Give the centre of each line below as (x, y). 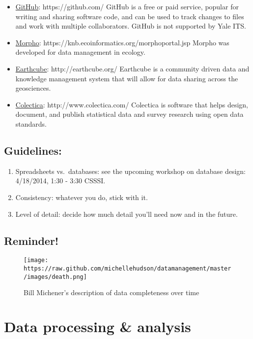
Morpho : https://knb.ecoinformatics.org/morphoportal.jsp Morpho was (122, 42)
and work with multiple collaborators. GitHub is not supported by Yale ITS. (131, 26)
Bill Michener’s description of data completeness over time (112, 292)
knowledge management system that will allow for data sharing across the (127, 78)
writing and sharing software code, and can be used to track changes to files (130, 16)
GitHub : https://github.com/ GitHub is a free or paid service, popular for (127, 6)
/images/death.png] (55, 277)
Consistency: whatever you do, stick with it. (82, 197)
